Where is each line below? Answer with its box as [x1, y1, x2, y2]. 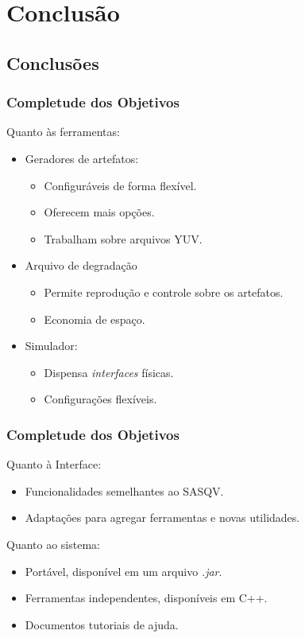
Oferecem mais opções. [44, 204, 155, 220]
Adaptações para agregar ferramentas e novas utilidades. [25, 509, 300, 526]
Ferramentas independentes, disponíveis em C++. [25, 589, 268, 606]
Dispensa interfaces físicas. [44, 364, 174, 380]
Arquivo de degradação [25, 257, 137, 274]
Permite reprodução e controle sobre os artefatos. [44, 283, 284, 300]
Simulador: [25, 337, 78, 354]
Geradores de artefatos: [25, 150, 139, 166]
